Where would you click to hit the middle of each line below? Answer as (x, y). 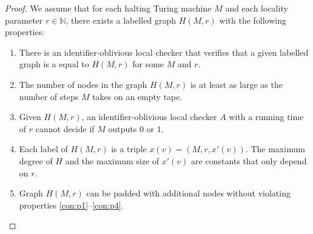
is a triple (129, 149)
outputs (123, 128)
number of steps (49, 96)
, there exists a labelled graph (121, 20)
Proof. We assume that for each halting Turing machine (108, 8)
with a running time (266, 117)
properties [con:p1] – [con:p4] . (71, 205)
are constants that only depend (249, 160)
